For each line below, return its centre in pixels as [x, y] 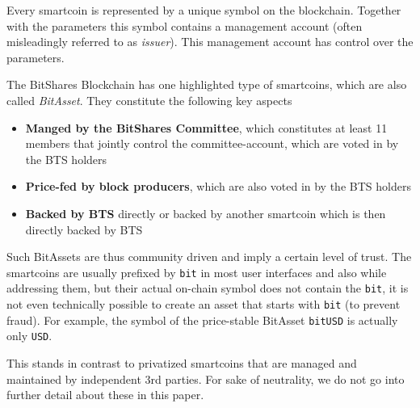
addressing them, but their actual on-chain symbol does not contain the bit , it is [208, 288]
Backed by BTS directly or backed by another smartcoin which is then [206, 213]
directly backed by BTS [84, 229]
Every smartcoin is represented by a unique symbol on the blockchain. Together [204, 10]
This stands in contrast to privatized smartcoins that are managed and [182, 363]
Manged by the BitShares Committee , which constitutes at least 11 [206, 127]
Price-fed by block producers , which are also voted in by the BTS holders [218, 186]
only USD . [29, 336]
